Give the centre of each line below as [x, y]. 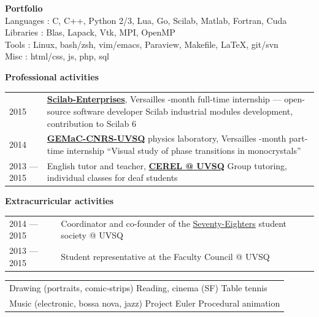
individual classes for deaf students [112, 178]
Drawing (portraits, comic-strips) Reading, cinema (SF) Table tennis [138, 287]
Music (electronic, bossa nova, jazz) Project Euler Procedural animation [145, 303]
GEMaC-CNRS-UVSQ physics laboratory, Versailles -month [167, 138]
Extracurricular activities [60, 201]
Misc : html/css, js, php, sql [57, 56]
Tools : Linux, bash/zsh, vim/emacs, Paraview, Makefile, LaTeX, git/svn [142, 44]
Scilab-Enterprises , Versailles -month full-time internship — [164, 99]
